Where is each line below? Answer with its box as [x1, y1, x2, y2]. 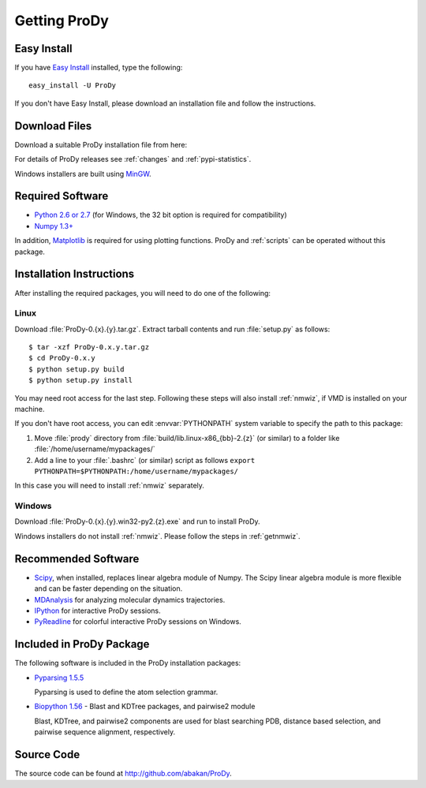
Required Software [14, 189, 109, 203]
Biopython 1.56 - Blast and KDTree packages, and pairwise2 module [34, 702, 256, 711]
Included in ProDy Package [14, 637, 150, 651]
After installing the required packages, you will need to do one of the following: [14, 288, 271, 297]
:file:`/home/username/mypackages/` [34, 444, 155, 454]
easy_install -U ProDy [28, 81, 117, 90]
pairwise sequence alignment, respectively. [34, 727, 176, 737]
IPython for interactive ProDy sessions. [34, 606, 161, 615]
